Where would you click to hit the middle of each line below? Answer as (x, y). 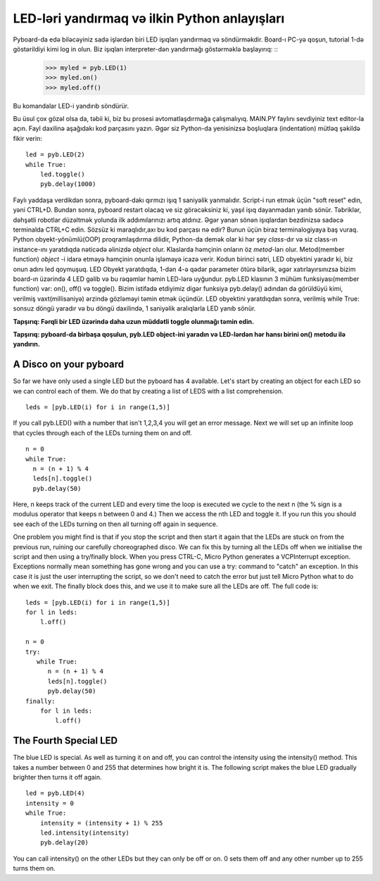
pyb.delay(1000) (68, 184)
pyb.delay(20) (64, 843)
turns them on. (34, 868)
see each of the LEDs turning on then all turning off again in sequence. (115, 524)
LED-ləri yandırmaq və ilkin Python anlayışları (149, 18)
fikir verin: (27, 138)
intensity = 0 (50, 803)
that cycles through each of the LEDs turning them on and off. (103, 432)
